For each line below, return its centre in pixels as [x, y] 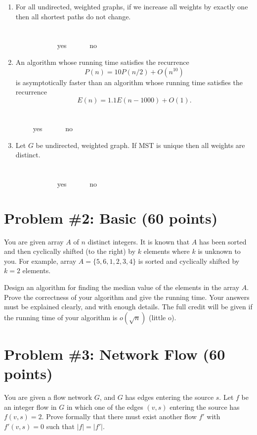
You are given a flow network [48, 397]
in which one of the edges [105, 407]
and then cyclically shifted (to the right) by [70, 251]
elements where [167, 251]
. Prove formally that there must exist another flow [119, 416]
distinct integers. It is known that [139, 241]
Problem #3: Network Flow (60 [115, 354]
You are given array [34, 241]
